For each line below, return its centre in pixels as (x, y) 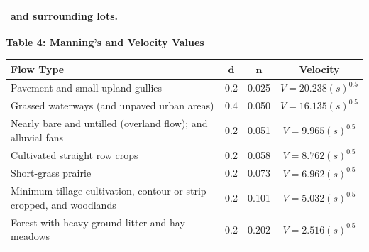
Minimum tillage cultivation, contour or (97, 191)
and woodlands (84, 204)
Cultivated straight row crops (75, 154)
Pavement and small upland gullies (87, 87)
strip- (198, 191)
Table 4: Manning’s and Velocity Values (105, 42)
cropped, (29, 204)
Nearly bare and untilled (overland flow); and (109, 123)
